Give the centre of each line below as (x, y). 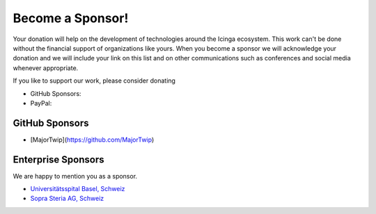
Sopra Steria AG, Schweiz (67, 199)
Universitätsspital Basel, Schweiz (78, 189)
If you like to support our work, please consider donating (94, 81)
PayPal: (41, 103)
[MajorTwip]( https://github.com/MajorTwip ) (92, 140)
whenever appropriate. (46, 68)
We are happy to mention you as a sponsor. (75, 176)
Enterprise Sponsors (58, 159)
